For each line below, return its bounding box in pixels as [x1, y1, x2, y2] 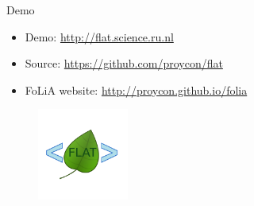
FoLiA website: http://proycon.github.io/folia [25, 81, 248, 98]
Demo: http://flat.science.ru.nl [25, 28, 174, 45]
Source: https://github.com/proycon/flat [25, 55, 223, 72]
